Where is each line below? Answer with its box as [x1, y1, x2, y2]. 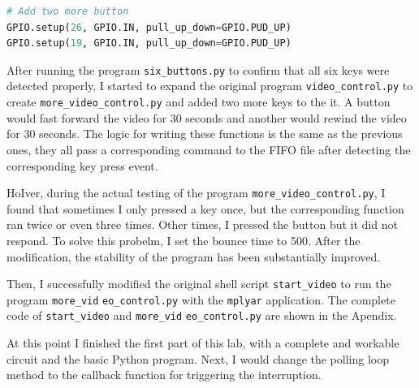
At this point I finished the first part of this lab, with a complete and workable [6, 334, 400, 351]
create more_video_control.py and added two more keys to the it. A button [6, 93, 391, 110]
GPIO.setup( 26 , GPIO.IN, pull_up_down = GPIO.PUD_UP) [6, 21, 292, 33]
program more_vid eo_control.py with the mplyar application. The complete [6, 291, 395, 308]
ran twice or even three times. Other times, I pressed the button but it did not [6, 216, 398, 233]
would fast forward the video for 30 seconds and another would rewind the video [6, 109, 407, 126]
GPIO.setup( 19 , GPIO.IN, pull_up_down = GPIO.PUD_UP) [6, 37, 292, 50]
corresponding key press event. [6, 157, 158, 174]
